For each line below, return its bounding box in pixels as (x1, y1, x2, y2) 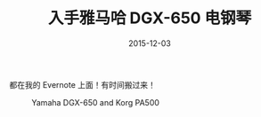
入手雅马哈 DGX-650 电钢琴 (47, 8, 252, 28)
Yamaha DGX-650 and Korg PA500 (31, 97, 160, 107)
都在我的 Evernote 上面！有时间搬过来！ (9, 79, 156, 90)
